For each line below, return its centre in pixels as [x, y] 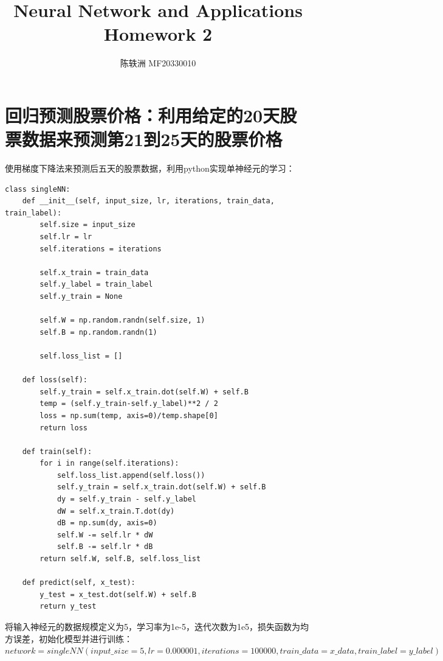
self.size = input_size [88, 225]
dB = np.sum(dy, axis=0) [107, 523]
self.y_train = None [81, 296]
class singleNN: [38, 189]
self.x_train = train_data [94, 272]
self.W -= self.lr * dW [105, 535]
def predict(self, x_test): [79, 583]
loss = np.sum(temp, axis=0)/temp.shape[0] [129, 415]
